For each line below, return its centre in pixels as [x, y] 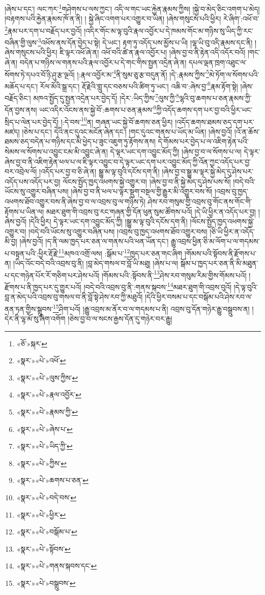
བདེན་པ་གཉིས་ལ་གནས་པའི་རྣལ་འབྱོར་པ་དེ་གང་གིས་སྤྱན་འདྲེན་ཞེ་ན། [103, 62]
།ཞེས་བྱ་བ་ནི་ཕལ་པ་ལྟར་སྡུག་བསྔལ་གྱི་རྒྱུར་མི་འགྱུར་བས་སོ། [142, 191]
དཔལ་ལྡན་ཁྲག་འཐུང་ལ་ [218, 62]
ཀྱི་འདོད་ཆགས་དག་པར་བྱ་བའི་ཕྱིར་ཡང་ [204, 109]
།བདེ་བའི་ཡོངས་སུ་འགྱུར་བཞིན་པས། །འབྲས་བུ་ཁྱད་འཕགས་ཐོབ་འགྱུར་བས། [118, 231]
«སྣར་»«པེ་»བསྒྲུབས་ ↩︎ [46, 583]
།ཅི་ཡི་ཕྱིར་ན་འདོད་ [232, 231]
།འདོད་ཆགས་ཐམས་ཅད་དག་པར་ [215, 121]
